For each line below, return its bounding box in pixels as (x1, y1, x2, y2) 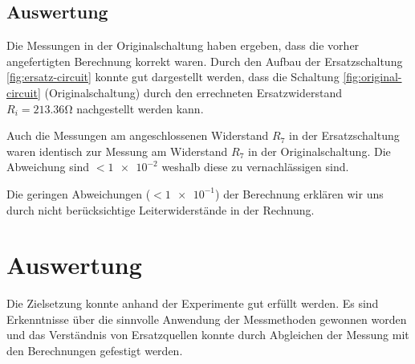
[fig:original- (343, 68, 402, 85)
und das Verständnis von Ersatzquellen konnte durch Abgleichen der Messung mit (6, 326, 409, 343)
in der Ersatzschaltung (289, 127, 400, 144)
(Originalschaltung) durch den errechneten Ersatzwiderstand (44, 84, 343, 100)
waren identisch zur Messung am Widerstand (6, 142, 228, 159)
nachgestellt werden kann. (76, 100, 204, 117)
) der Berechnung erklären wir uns (215, 185, 384, 202)
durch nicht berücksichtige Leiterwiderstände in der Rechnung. (6, 201, 315, 218)
